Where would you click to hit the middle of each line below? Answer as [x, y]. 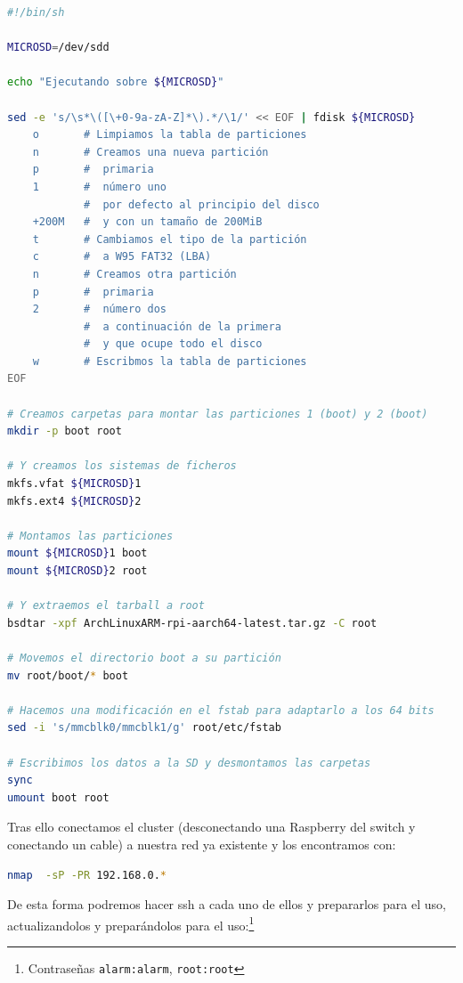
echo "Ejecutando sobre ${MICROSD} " [116, 82]
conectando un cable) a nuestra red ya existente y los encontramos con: [202, 844]
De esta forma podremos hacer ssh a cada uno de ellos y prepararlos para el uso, [227, 904]
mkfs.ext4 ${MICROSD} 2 [74, 501]
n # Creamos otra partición [134, 274]
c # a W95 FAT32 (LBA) [122, 257]
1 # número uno [99, 187]
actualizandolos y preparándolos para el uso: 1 [131, 923]
